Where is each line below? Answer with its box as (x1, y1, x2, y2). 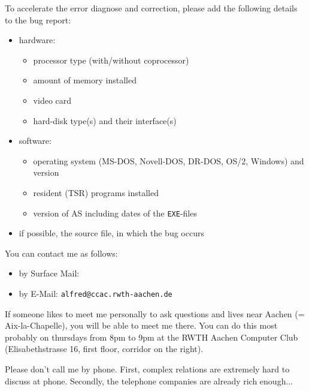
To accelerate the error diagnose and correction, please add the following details (5, 2, 298, 14)
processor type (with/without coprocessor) (33, 53, 189, 66)
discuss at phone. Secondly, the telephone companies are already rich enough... (5, 374, 293, 387)
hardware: (19, 34, 56, 46)
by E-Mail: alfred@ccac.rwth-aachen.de (19, 287, 172, 299)
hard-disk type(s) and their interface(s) (33, 114, 177, 127)
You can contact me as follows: (5, 246, 118, 259)
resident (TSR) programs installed (33, 186, 159, 198)
